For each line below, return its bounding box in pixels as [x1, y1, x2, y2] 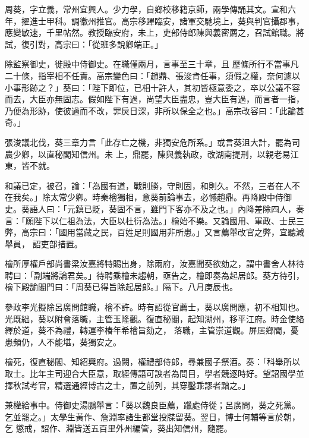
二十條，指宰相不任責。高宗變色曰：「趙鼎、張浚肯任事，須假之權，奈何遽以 [5, 69, 300, 81]
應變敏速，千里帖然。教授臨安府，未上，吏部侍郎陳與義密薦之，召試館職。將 [5, 26, 304, 39]
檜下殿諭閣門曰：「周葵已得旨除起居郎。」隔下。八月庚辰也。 [5, 281, 238, 293]
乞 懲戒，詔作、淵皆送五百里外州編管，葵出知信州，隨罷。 [5, 422, 232, 434]
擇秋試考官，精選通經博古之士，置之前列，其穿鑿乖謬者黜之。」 [5, 379, 250, 391]
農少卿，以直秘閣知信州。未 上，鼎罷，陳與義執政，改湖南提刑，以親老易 [5, 147, 291, 160]
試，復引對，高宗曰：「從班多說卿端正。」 [5, 37, 163, 50]
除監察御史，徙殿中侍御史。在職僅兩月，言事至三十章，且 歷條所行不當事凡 [5, 58, 299, 70]
